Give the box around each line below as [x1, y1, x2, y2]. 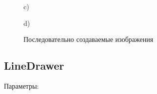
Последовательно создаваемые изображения [23, 34, 154, 44]
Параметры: [4, 80, 39, 91]
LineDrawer [4, 58, 65, 73]
